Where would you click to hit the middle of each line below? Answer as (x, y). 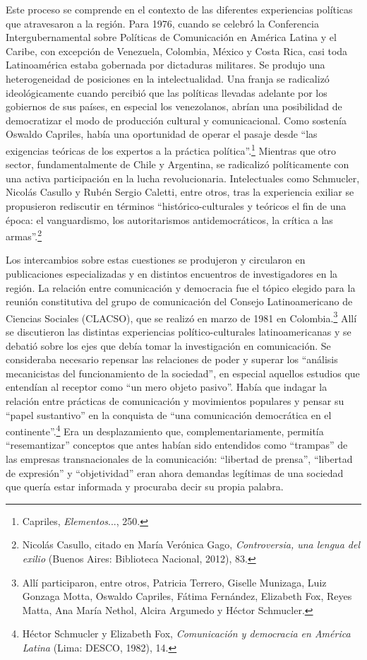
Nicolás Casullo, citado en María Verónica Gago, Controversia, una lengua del (191, 544)
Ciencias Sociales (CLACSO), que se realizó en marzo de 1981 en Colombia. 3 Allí (181, 317)
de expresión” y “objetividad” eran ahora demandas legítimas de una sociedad (175, 472)
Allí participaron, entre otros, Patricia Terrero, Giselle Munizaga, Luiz (174, 582)
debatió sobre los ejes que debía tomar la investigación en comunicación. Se (168, 345)
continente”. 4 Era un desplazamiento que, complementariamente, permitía (165, 430)
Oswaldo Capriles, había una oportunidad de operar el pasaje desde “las (162, 134)
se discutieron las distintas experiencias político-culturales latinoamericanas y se (179, 332)
